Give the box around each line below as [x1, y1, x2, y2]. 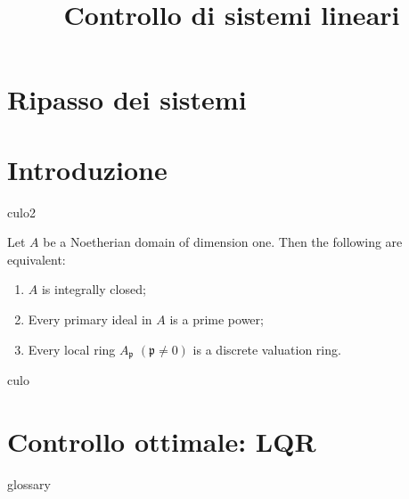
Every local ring [28, 339, 116, 358]
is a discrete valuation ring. [192, 339, 341, 358]
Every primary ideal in [28, 310, 152, 329]
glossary [7, 474, 51, 493]
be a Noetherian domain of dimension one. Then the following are [43, 233, 403, 251]
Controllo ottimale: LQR [7, 422, 316, 459]
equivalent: [7, 250, 66, 268]
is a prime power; [169, 310, 264, 329]
